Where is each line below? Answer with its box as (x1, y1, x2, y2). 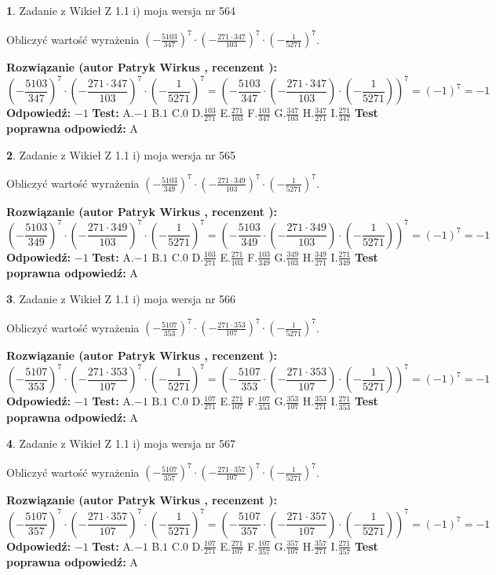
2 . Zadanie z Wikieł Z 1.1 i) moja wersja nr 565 (6, 146, 236, 163)
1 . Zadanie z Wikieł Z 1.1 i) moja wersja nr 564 (6, 2, 236, 18)
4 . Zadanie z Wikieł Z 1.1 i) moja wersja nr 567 (6, 435, 236, 452)
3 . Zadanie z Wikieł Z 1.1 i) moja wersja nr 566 (6, 291, 236, 307)
